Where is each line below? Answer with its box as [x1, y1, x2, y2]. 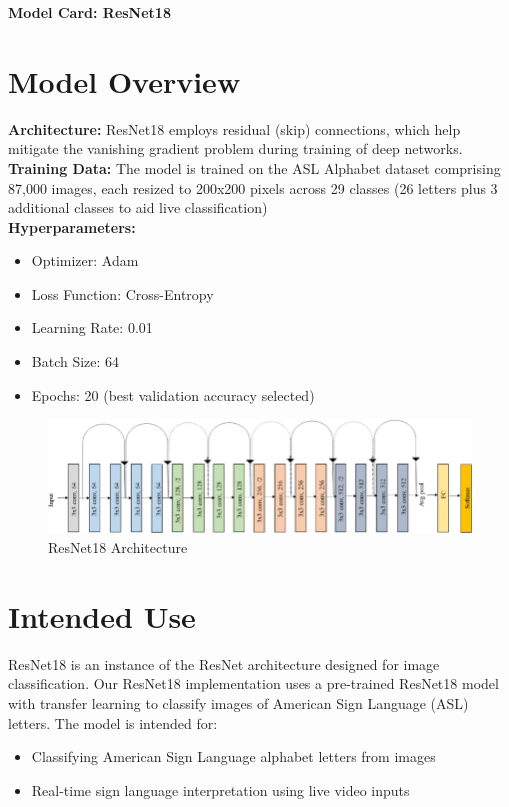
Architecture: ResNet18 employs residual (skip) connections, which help [8, 118, 461, 139]
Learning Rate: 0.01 [31, 317, 153, 338]
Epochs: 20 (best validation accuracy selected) [31, 384, 315, 405]
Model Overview [8, 60, 241, 101]
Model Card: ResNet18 [8, 2, 171, 22]
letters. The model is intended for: [8, 712, 218, 733]
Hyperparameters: [8, 216, 136, 237]
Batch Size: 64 [31, 351, 120, 372]
